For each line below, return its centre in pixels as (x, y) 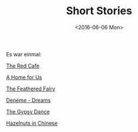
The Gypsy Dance (28, 111)
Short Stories (99, 11)
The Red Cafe (23, 66)
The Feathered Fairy (31, 88)
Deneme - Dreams (29, 100)
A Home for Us (24, 77)
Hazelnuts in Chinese (32, 123)
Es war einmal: (24, 54)
